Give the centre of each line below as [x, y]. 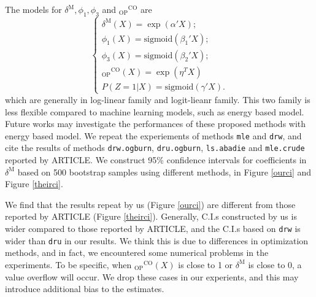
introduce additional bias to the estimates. [85, 289]
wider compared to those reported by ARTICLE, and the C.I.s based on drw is [153, 229]
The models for [33, 9]
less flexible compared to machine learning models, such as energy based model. [155, 111]
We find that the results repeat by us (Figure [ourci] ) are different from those [150, 204]
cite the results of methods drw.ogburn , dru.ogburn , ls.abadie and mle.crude [155, 148]
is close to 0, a [275, 264]
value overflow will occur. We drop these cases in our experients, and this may [152, 276]
